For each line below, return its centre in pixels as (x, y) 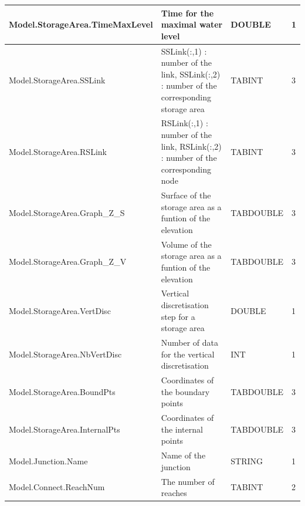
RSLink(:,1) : (184, 123)
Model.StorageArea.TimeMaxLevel (81, 24)
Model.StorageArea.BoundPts (62, 391)
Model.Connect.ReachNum (57, 487)
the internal (182, 429)
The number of (188, 481)
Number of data (189, 343)
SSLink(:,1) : (184, 51)
